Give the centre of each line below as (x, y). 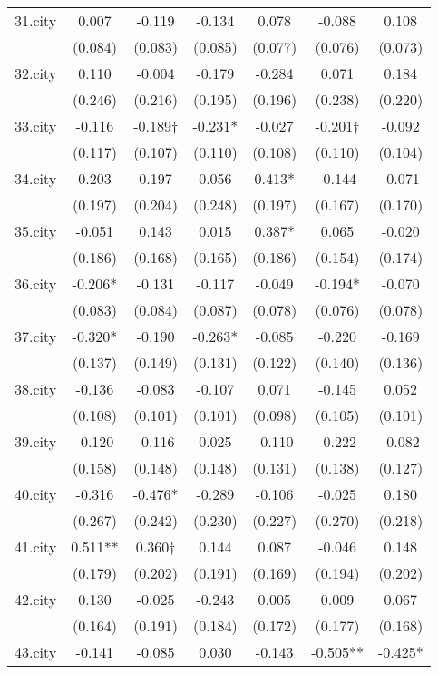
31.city (36, 20)
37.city (36, 336)
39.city (36, 441)
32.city (36, 73)
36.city (36, 283)
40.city (36, 494)
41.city (36, 547)
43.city (36, 652)
